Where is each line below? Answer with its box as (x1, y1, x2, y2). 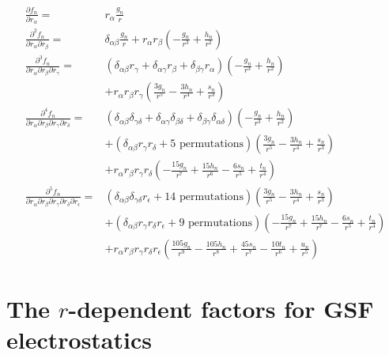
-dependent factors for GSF (68, 293, 374, 325)
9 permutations (179, 217, 253, 228)
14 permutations (164, 191, 244, 202)
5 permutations (170, 138, 244, 150)
